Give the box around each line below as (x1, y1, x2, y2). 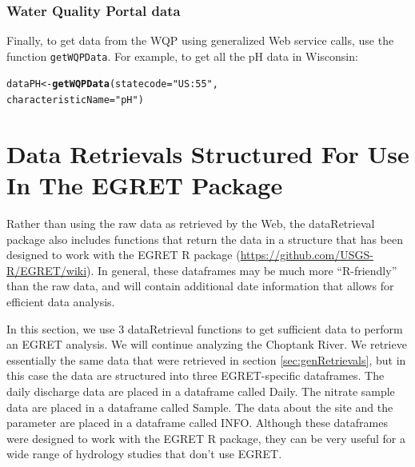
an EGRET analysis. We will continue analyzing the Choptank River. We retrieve (6, 336, 407, 353)
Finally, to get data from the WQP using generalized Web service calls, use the (6, 32, 394, 49)
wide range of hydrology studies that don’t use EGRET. (6, 445, 282, 462)
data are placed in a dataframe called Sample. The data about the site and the (6, 398, 393, 415)
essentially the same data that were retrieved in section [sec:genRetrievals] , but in (6, 351, 406, 368)
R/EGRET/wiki (6, 261, 87, 278)
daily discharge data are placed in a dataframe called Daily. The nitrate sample (6, 383, 395, 400)
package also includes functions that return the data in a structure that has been (6, 230, 404, 247)
